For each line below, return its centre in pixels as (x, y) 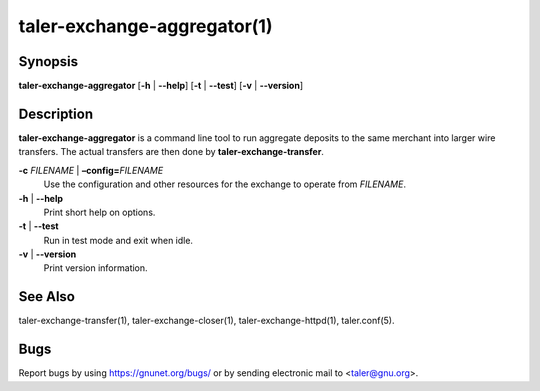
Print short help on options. (99, 212)
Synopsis (48, 61)
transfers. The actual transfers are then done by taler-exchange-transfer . (171, 152)
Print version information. (96, 268)
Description (56, 113)
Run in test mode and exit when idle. (118, 240)
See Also (46, 296)
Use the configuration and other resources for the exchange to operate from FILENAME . (225, 184)
